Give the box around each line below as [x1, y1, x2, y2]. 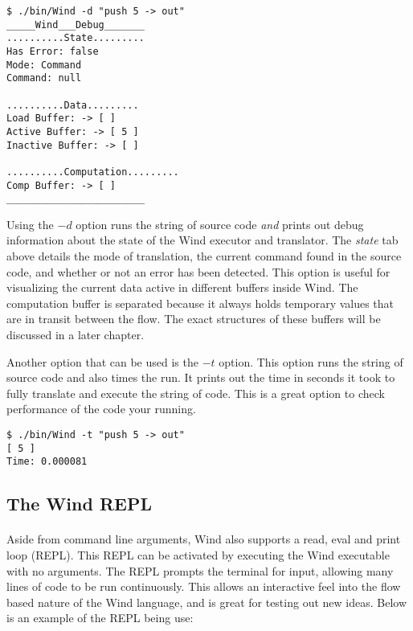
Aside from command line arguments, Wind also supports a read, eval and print [6, 531, 401, 547]
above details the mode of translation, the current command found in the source [6, 248, 402, 264]
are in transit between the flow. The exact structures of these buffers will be [6, 310, 381, 327]
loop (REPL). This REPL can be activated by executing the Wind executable [6, 546, 390, 563]
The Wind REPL [6, 491, 152, 516]
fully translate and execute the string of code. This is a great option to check [6, 384, 385, 401]
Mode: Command [6, 59, 82, 71]
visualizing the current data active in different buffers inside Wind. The [6, 279, 358, 296]
